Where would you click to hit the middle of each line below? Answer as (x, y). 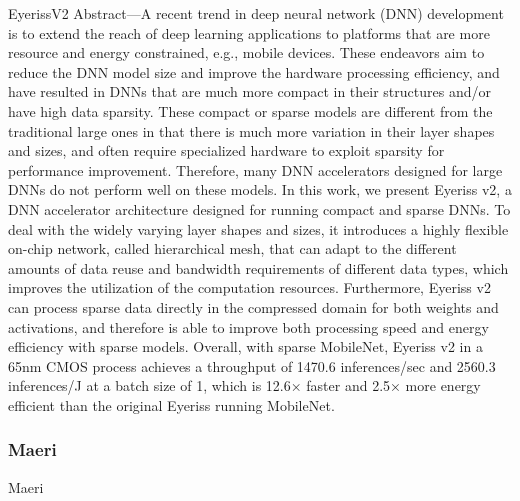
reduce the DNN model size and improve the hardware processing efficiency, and (254, 71)
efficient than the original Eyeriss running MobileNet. (171, 404)
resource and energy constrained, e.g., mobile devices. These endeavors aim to (246, 52)
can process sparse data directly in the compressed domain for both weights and (253, 306)
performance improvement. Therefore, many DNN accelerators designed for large (255, 169)
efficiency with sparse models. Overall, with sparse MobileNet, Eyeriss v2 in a (245, 346)
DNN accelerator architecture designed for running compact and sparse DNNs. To (259, 208)
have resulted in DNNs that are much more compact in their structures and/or (249, 91)
